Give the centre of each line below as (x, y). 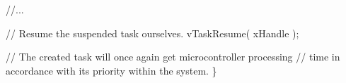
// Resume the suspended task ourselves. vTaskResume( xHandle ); (152, 33)
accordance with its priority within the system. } (111, 70)
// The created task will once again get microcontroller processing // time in (173, 57)
